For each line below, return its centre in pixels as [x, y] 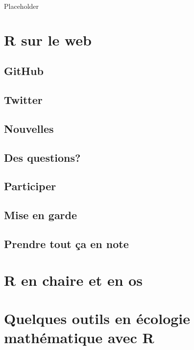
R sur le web [48, 39]
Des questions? [42, 157]
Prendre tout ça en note [66, 244]
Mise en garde [41, 215]
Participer [30, 186]
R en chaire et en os [73, 280]
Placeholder [22, 6]
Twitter [23, 100]
